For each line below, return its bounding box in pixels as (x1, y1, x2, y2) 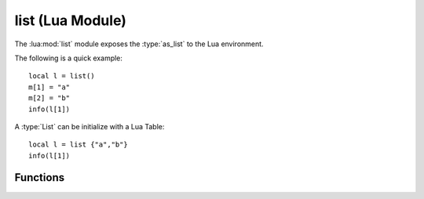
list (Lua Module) (14, 12, 127, 29)
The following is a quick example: (14, 53, 123, 63)
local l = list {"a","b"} (28, 140, 129, 149)
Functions (14, 171, 65, 184)
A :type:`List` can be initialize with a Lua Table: (14, 121, 165, 131)
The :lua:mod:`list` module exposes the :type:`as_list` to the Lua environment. (14, 39, 264, 49)
